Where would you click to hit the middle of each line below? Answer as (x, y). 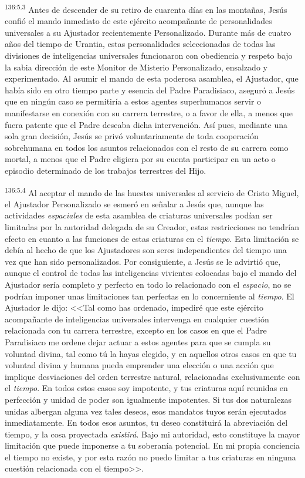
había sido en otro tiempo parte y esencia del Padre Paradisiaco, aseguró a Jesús (150, 90)
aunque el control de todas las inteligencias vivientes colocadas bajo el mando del (151, 273)
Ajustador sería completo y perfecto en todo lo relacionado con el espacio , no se (148, 284)
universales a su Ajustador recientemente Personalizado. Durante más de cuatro (148, 32)
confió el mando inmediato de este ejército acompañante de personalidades (138, 21)
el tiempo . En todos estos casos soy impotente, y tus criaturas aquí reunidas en (146, 388)
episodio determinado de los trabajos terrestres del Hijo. (106, 170)
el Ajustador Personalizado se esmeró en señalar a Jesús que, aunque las (134, 203)
